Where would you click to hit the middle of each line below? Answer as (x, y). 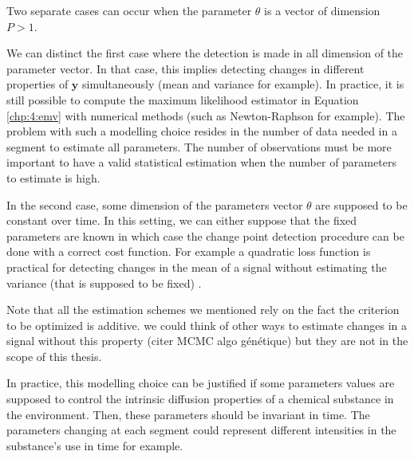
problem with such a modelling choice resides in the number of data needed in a (202, 131)
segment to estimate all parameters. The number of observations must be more (199, 146)
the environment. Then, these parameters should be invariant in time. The (188, 414)
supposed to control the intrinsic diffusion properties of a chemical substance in (200, 399)
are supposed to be (361, 204)
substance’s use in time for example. (95, 445)
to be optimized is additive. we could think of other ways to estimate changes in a (207, 325)
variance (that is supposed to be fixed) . (104, 282)
